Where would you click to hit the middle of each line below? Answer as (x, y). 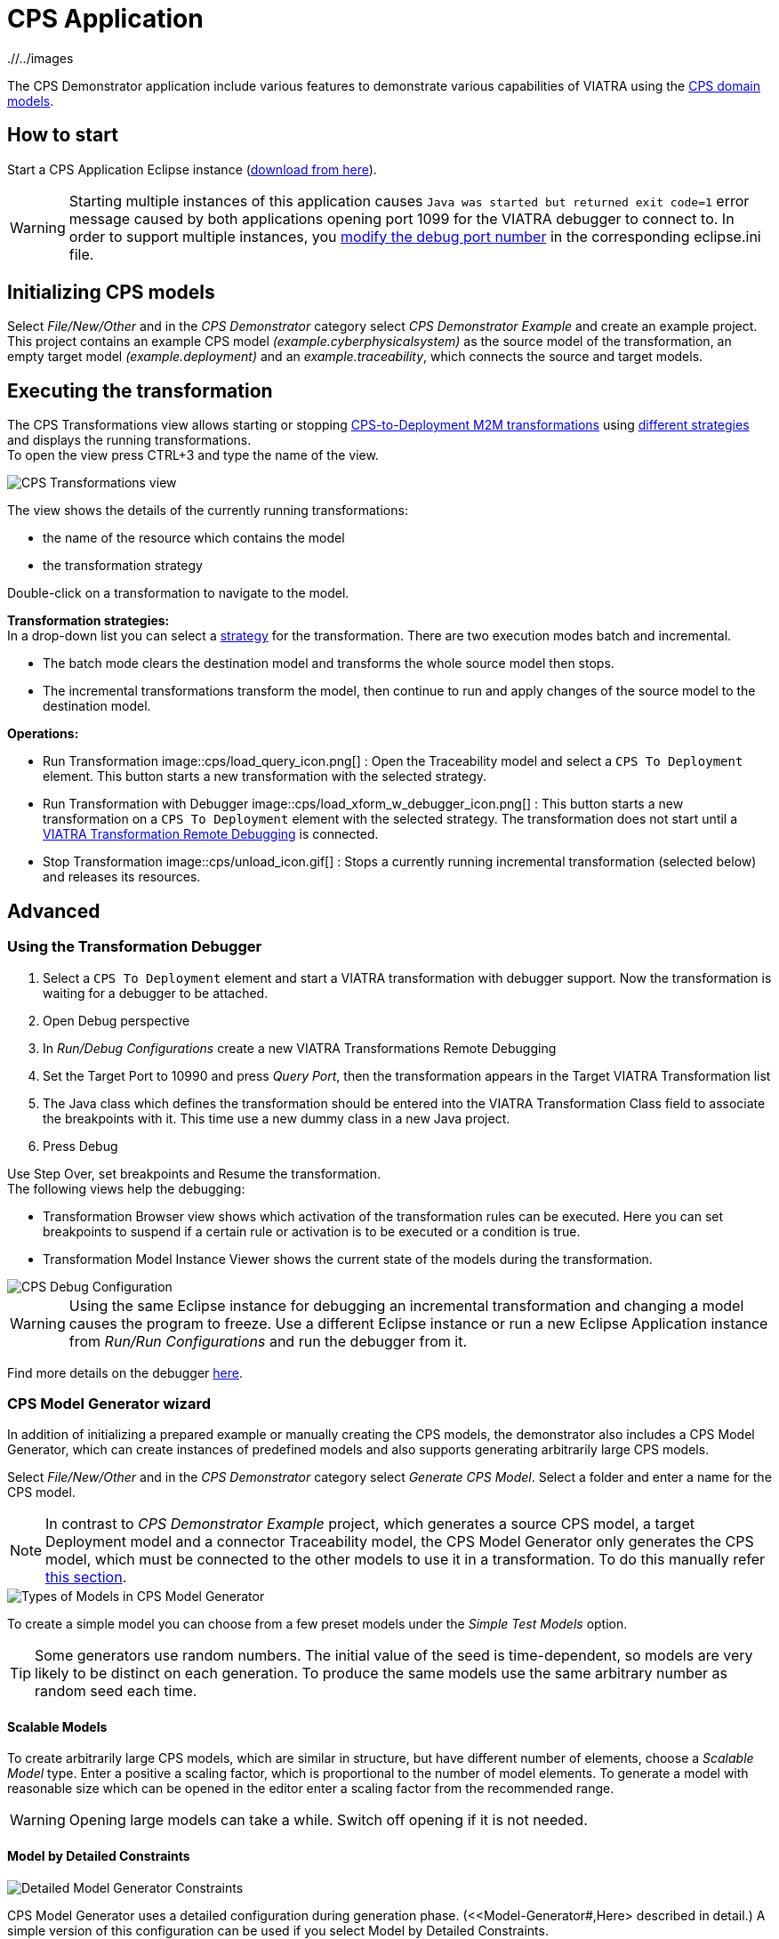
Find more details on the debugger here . (125, 1372)
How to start (63, 135)
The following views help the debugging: (126, 1188)
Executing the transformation (140, 390)
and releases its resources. (122, 877)
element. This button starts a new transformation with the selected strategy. (265, 776)
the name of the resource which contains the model (194, 538)
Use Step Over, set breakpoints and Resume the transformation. (194, 1173)
